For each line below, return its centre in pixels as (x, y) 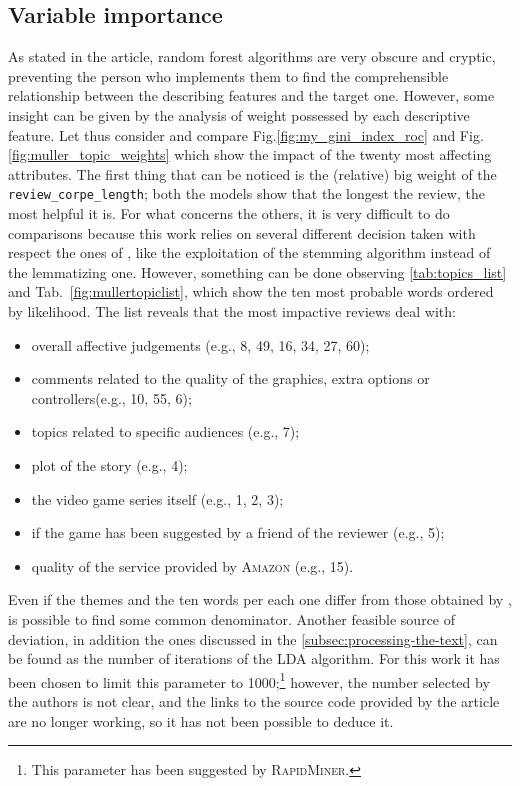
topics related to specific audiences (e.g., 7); (165, 431)
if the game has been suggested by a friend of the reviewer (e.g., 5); (238, 532)
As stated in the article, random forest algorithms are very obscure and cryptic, (252, 56)
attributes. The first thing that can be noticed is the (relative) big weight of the (252, 173)
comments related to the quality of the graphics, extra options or (230, 378)
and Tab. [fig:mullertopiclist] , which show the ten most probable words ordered (251, 291)
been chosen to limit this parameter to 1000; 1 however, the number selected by (249, 680)
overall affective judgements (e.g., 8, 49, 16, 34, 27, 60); (200, 344)
